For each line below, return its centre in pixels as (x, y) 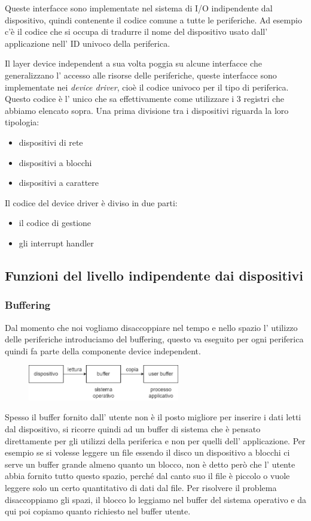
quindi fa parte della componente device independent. (103, 350)
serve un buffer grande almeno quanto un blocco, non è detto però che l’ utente (150, 464)
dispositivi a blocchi (55, 162)
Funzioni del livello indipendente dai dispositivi (154, 275)
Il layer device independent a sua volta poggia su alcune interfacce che (133, 63)
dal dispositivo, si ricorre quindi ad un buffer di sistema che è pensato (133, 429)
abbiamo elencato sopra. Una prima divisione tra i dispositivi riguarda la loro (147, 110)
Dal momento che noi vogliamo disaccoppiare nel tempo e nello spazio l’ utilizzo (151, 327)
